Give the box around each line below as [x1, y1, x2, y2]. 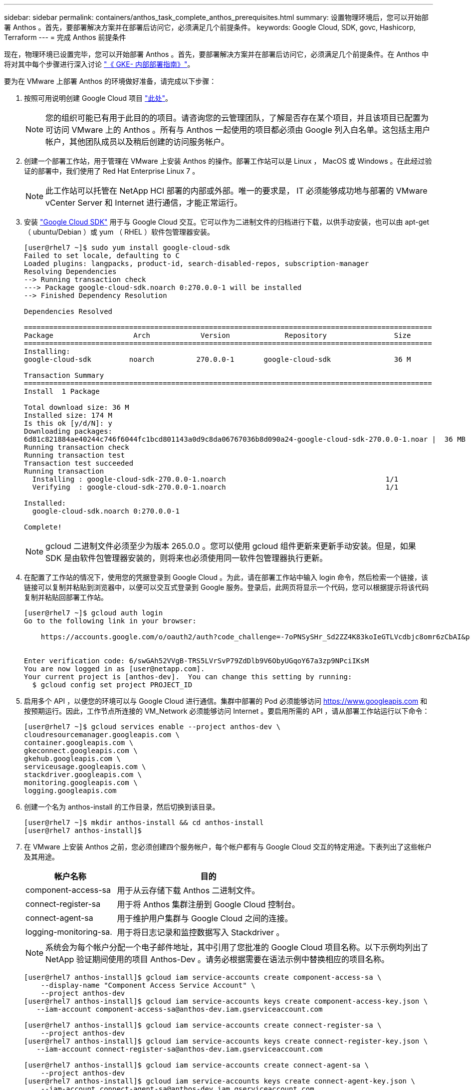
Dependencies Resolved [24, 307, 113, 315]
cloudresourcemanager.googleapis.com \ [24, 731, 180, 739]
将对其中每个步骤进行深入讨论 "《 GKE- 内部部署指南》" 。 [4, 60, 195, 68]
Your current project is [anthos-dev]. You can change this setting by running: [24, 673, 352, 681]
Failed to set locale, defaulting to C [24, 252, 180, 260]
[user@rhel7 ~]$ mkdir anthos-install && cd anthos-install [24, 818, 264, 826]
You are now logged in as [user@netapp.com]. [24, 665, 205, 673]
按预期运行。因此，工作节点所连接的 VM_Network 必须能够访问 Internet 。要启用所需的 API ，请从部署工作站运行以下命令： [24, 707, 430, 715]
